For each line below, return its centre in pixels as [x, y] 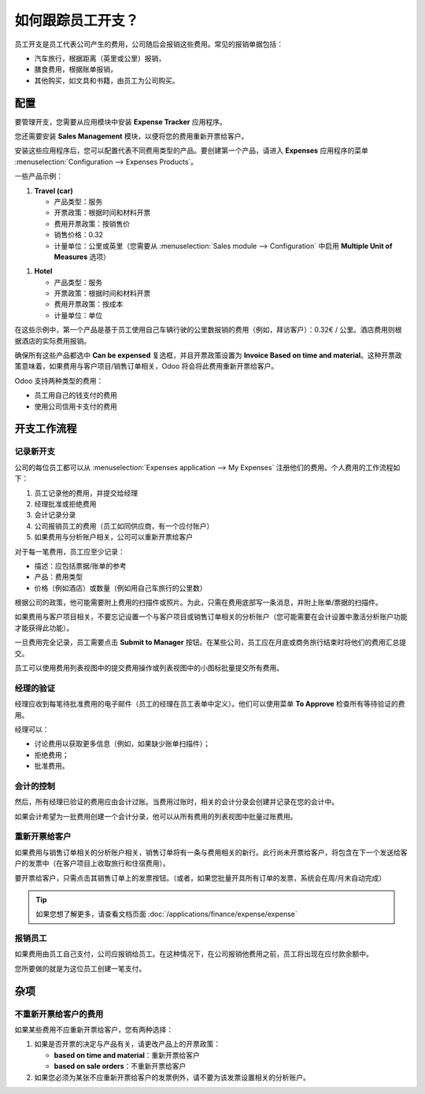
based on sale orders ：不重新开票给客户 [120, 1066]
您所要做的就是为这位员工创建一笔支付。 [80, 968]
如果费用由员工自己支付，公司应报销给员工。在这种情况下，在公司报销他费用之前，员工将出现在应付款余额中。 [194, 954]
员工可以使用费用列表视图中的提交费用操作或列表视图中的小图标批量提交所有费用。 [149, 668]
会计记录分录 [55, 515]
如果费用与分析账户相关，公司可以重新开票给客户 [113, 537]
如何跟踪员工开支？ [77, 20]
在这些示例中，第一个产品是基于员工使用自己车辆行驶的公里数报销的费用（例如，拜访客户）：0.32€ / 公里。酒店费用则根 [208, 330]
